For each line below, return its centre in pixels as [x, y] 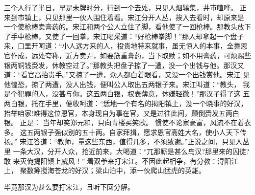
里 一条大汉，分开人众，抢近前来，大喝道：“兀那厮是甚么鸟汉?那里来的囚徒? [127, 151]
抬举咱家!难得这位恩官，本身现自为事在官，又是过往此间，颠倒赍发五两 [118, 113]
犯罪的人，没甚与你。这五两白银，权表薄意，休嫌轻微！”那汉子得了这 [129, 94]
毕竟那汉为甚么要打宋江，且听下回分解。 [69, 186]
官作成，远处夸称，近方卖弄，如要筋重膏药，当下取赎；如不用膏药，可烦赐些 [127, 55]
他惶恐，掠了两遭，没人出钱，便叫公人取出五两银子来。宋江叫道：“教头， [122, 84]
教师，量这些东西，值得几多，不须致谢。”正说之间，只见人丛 [153, 141]
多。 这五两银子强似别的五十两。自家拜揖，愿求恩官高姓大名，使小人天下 [122, 132]
